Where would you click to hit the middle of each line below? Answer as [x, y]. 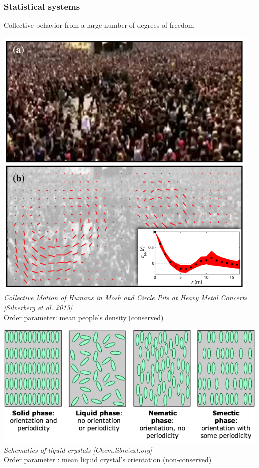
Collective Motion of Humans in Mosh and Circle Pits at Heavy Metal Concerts [126, 297]
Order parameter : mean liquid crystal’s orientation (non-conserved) [108, 459]
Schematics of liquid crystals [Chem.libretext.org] [78, 449]
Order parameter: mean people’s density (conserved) [84, 317]
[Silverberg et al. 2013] [38, 307]
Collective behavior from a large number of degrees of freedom [99, 25]
